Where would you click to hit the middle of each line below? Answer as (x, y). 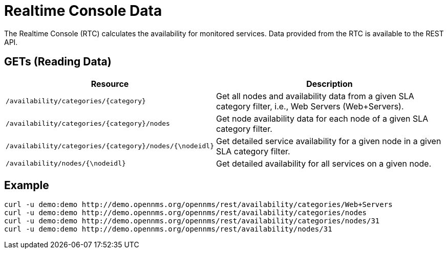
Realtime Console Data (83, 11)
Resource (110, 84)
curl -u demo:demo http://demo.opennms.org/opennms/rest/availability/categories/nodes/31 (192, 221)
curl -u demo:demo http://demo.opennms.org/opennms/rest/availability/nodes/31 (168, 229)
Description (329, 84)
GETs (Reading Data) (58, 62)
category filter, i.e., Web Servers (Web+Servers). (310, 106)
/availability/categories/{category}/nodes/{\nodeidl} (110, 146)
